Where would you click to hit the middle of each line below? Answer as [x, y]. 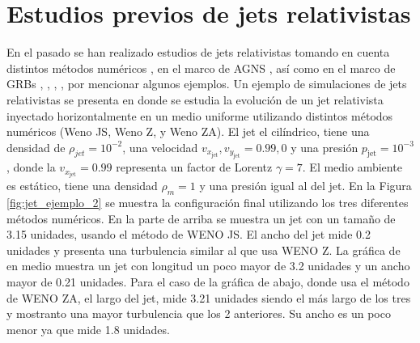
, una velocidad [160, 147]
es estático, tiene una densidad [82, 186]
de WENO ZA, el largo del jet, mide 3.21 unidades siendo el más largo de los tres [209, 297]
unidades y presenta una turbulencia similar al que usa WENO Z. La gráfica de [204, 250]
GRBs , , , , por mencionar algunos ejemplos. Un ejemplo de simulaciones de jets [207, 84]
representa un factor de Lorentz [194, 167]
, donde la [31, 167]
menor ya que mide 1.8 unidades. [88, 329]
